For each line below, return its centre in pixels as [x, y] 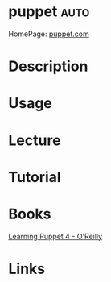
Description [48, 66]
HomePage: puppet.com [49, 34]
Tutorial [35, 177]
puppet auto [49, 12]
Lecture [35, 140]
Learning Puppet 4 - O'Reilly [55, 236]
